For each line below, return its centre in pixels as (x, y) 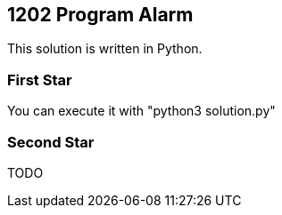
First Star (40, 80)
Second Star (51, 142)
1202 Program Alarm (100, 15)
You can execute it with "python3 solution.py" (141, 111)
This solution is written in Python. (105, 49)
